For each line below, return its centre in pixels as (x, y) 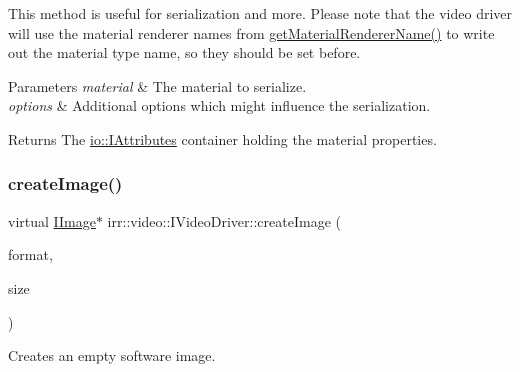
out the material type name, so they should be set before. (184, 52)
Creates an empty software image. (112, 355)
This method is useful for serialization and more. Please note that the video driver (260, 13)
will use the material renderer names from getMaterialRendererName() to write (251, 32)
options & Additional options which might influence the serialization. (219, 105)
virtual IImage (52, 220)
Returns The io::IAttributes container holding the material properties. (222, 138)
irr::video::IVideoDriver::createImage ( (224, 220)
